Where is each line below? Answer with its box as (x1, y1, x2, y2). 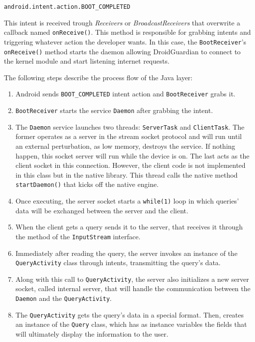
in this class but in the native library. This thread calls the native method (15, 169, 238, 180)
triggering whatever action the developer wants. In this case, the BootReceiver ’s (4, 36, 246, 46)
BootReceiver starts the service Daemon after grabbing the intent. (15, 105, 213, 115)
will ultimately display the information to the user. (15, 328, 169, 339)
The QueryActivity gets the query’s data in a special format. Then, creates (15, 309, 244, 319)
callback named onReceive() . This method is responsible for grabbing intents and (4, 27, 251, 37)
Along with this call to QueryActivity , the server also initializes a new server (15, 274, 249, 284)
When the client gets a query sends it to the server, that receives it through (15, 222, 243, 232)
